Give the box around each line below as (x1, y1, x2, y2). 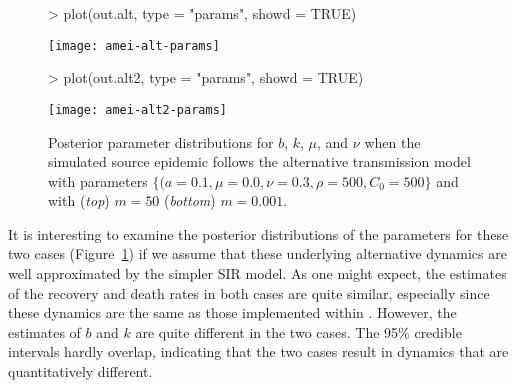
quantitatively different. (8, 361, 153, 382)
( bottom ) (164, 190, 216, 211)
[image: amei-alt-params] (48, 38, 220, 53)
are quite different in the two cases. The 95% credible (135, 321, 462, 342)
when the (364, 131, 421, 152)
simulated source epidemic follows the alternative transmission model (48, 151, 471, 172)
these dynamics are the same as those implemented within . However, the (8, 302, 457, 323)
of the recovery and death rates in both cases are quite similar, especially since (8, 282, 490, 303)
